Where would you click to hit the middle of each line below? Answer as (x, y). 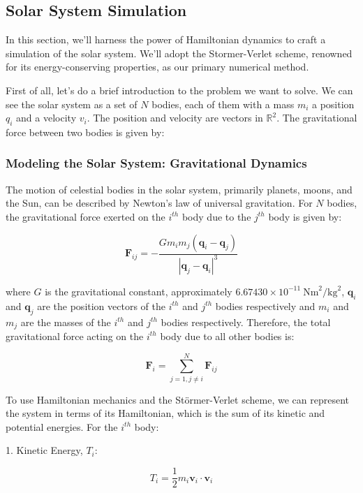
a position (333, 104)
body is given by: (305, 216)
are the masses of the (66, 322)
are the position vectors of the (102, 306)
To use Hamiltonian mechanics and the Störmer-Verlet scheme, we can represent (177, 399)
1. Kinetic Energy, (44, 450)
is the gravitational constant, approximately (139, 291)
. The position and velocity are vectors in (175, 118)
